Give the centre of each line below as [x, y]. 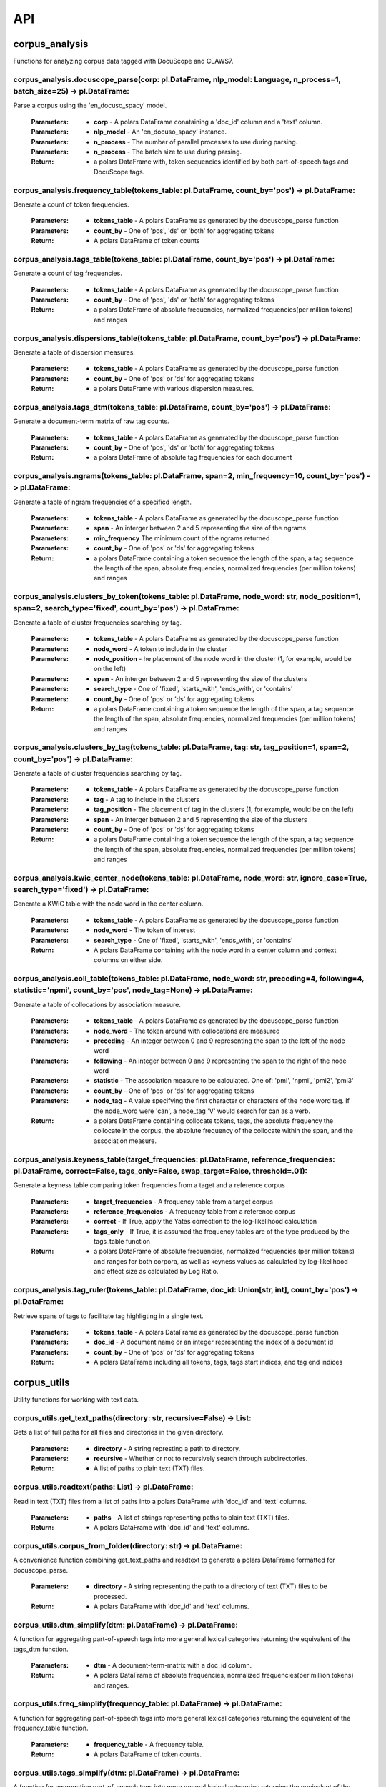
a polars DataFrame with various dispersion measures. [174, 389]
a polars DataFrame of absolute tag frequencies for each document [193, 457]
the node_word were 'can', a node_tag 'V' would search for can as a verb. [202, 1111]
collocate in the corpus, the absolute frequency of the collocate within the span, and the [224, 1131]
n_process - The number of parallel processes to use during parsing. [196, 142]
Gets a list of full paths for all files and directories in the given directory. [118, 1432]
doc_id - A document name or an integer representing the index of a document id [214, 1342]
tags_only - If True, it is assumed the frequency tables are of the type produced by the [222, 1231]
